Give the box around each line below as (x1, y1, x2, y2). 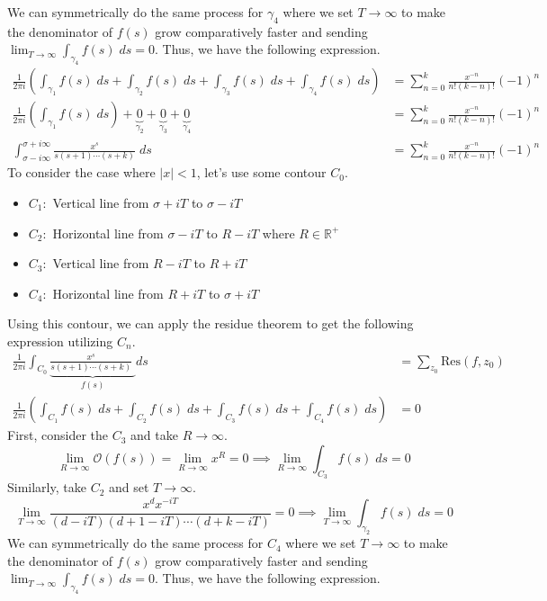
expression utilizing (7, 332, 113, 350)
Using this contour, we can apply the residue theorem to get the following (7, 314, 414, 333)
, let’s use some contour (196, 163, 327, 182)
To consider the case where (7, 163, 156, 182)
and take (130, 426, 178, 444)
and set (108, 478, 149, 497)
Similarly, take (7, 478, 86, 497)
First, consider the (7, 426, 109, 444)
